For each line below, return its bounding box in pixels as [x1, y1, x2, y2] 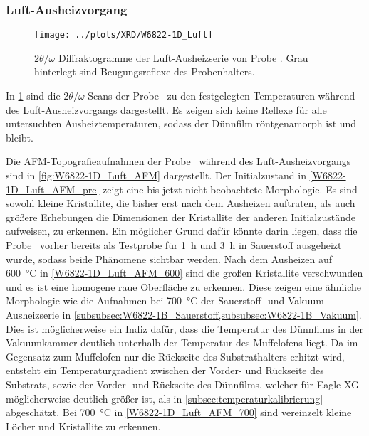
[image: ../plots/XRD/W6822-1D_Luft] [34, 30, 213, 41]
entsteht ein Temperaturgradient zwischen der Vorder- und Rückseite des [6, 363, 324, 378]
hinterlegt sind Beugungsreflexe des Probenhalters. [34, 64, 255, 79]
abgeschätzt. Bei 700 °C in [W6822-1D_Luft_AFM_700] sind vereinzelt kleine [6, 405, 352, 420]
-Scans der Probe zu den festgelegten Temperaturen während [84, 88, 355, 103]
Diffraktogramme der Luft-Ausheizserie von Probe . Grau [58, 50, 308, 65]
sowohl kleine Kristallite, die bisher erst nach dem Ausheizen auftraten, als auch [6, 196, 355, 211]
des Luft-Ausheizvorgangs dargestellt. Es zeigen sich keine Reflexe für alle [6, 102, 327, 117]
